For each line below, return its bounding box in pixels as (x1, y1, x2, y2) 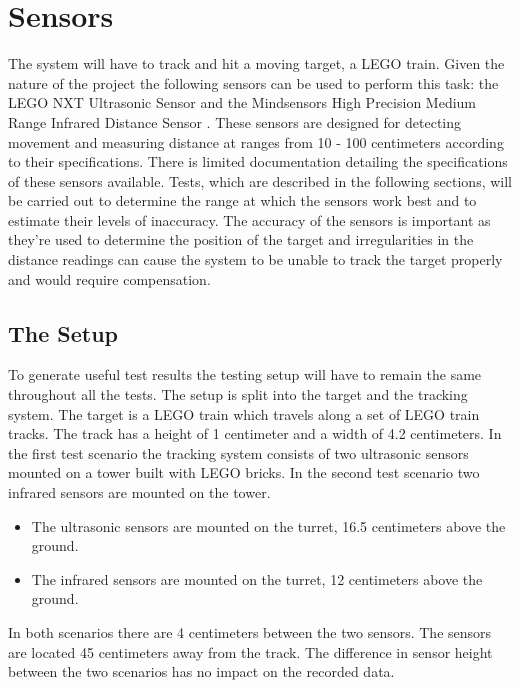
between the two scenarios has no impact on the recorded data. (8, 661, 395, 682)
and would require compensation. (8, 268, 211, 289)
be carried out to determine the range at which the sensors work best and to (8, 190, 477, 211)
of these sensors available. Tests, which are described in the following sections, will (8, 170, 512, 191)
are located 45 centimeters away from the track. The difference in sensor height (8, 641, 493, 662)
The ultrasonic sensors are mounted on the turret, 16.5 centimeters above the (31, 515, 506, 536)
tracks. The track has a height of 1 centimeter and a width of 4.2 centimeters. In (8, 423, 502, 444)
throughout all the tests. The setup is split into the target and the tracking (8, 384, 468, 405)
